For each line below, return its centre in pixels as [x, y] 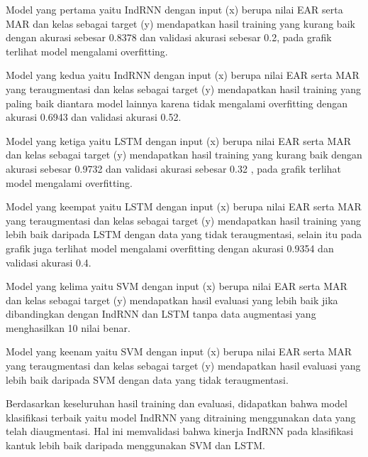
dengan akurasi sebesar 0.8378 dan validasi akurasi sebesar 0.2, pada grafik [169, 37]
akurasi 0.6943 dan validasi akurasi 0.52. [94, 117]
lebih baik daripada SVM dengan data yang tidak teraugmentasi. [147, 379]
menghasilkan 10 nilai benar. [68, 327]
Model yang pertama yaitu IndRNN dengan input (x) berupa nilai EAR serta [174, 9]
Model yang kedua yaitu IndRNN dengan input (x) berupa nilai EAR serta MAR [183, 75]
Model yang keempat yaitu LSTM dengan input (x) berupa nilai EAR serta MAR [184, 206]
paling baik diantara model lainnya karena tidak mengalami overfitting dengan [177, 103]
